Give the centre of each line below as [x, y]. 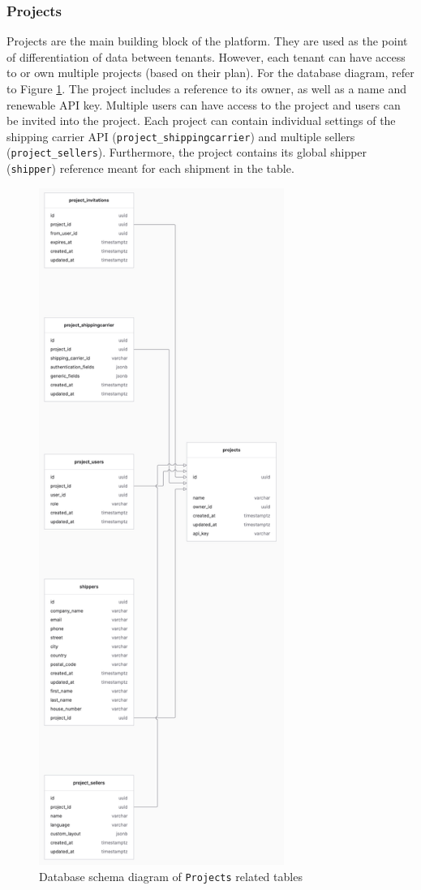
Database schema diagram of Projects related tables [171, 876]
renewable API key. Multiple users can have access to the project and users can [204, 104]
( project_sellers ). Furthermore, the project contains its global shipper [187, 152]
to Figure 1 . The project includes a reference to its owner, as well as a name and [206, 88]
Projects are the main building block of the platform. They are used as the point [207, 41]
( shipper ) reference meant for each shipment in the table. [150, 168]
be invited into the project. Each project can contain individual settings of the [201, 120]
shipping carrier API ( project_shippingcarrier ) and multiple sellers [181, 136]
